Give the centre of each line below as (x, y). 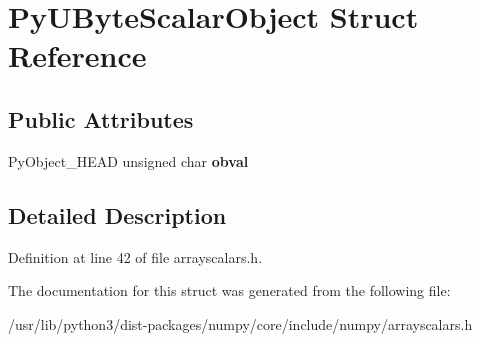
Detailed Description (117, 214)
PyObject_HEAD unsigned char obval (128, 160)
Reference (77, 55)
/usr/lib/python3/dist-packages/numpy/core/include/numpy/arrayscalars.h (240, 323)
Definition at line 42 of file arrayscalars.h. (135, 256)
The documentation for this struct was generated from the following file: (229, 290)
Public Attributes (101, 118)
